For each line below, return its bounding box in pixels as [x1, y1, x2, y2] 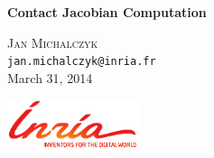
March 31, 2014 [7, 68, 93, 87]
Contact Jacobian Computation [7, 3, 207, 21]
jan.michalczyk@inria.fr [7, 55, 156, 69]
